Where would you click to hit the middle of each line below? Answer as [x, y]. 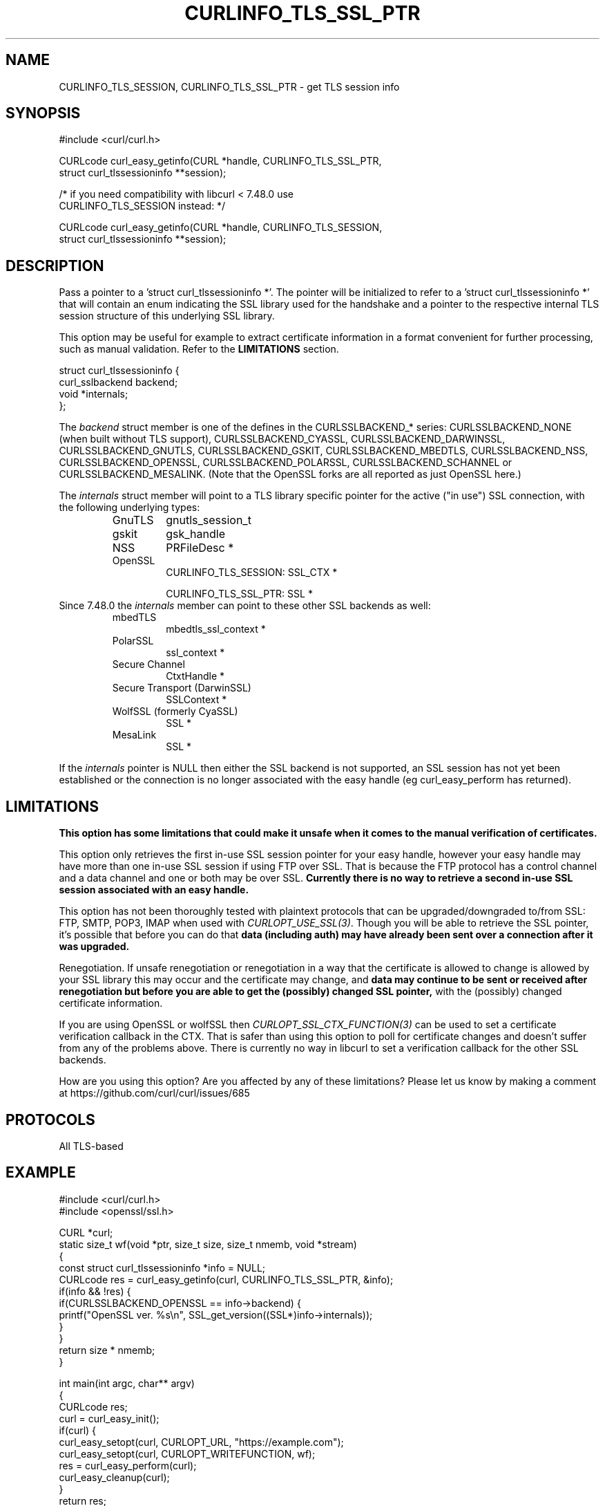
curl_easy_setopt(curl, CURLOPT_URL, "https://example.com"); [201, 1442]
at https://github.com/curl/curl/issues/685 [154, 1093]
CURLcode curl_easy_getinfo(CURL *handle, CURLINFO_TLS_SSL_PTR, [220, 161]
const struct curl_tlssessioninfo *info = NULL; [162, 1267]
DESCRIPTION [55, 266]
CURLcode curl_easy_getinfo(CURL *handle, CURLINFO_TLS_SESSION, [221, 227]
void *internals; [94, 394]
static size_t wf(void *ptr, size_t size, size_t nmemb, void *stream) [208, 1244]
